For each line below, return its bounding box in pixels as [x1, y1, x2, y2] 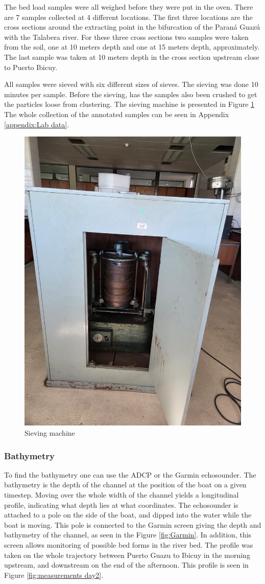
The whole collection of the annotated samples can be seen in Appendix [4, 108, 229, 119]
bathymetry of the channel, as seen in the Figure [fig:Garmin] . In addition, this [4, 529, 252, 540]
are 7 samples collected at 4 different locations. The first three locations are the [4, 11, 253, 22]
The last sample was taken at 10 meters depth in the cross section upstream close [4, 51, 259, 62]
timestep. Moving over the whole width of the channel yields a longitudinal [4, 489, 239, 500]
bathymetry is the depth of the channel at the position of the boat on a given [4, 479, 247, 490]
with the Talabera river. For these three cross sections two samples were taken [4, 31, 249, 42]
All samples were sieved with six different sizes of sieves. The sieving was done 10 [4, 79, 258, 89]
